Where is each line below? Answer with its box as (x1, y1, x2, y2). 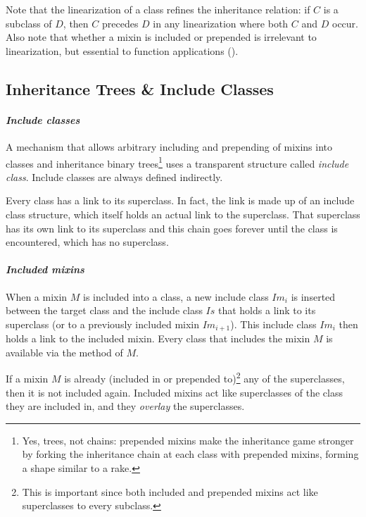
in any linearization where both (153, 15, 289, 30)
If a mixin (6, 371, 49, 386)
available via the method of (6, 344, 123, 359)
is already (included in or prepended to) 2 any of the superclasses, (64, 369, 345, 386)
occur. (332, 15, 358, 30)
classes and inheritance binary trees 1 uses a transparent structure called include (6, 154, 349, 170)
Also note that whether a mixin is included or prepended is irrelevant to (6, 30, 317, 44)
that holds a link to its (217, 303, 316, 318)
